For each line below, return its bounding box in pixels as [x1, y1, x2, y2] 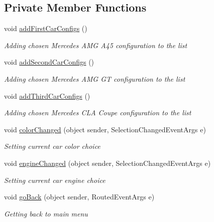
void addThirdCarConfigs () [4, 90, 90, 101]
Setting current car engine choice [4, 174, 105, 185]
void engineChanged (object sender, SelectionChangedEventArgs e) [4, 157, 211, 168]
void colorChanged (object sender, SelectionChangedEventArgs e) [4, 124, 206, 134]
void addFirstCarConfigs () [4, 23, 87, 34]
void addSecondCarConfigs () [4, 57, 94, 67]
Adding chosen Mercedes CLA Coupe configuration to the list [4, 107, 191, 118]
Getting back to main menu [4, 208, 88, 218]
